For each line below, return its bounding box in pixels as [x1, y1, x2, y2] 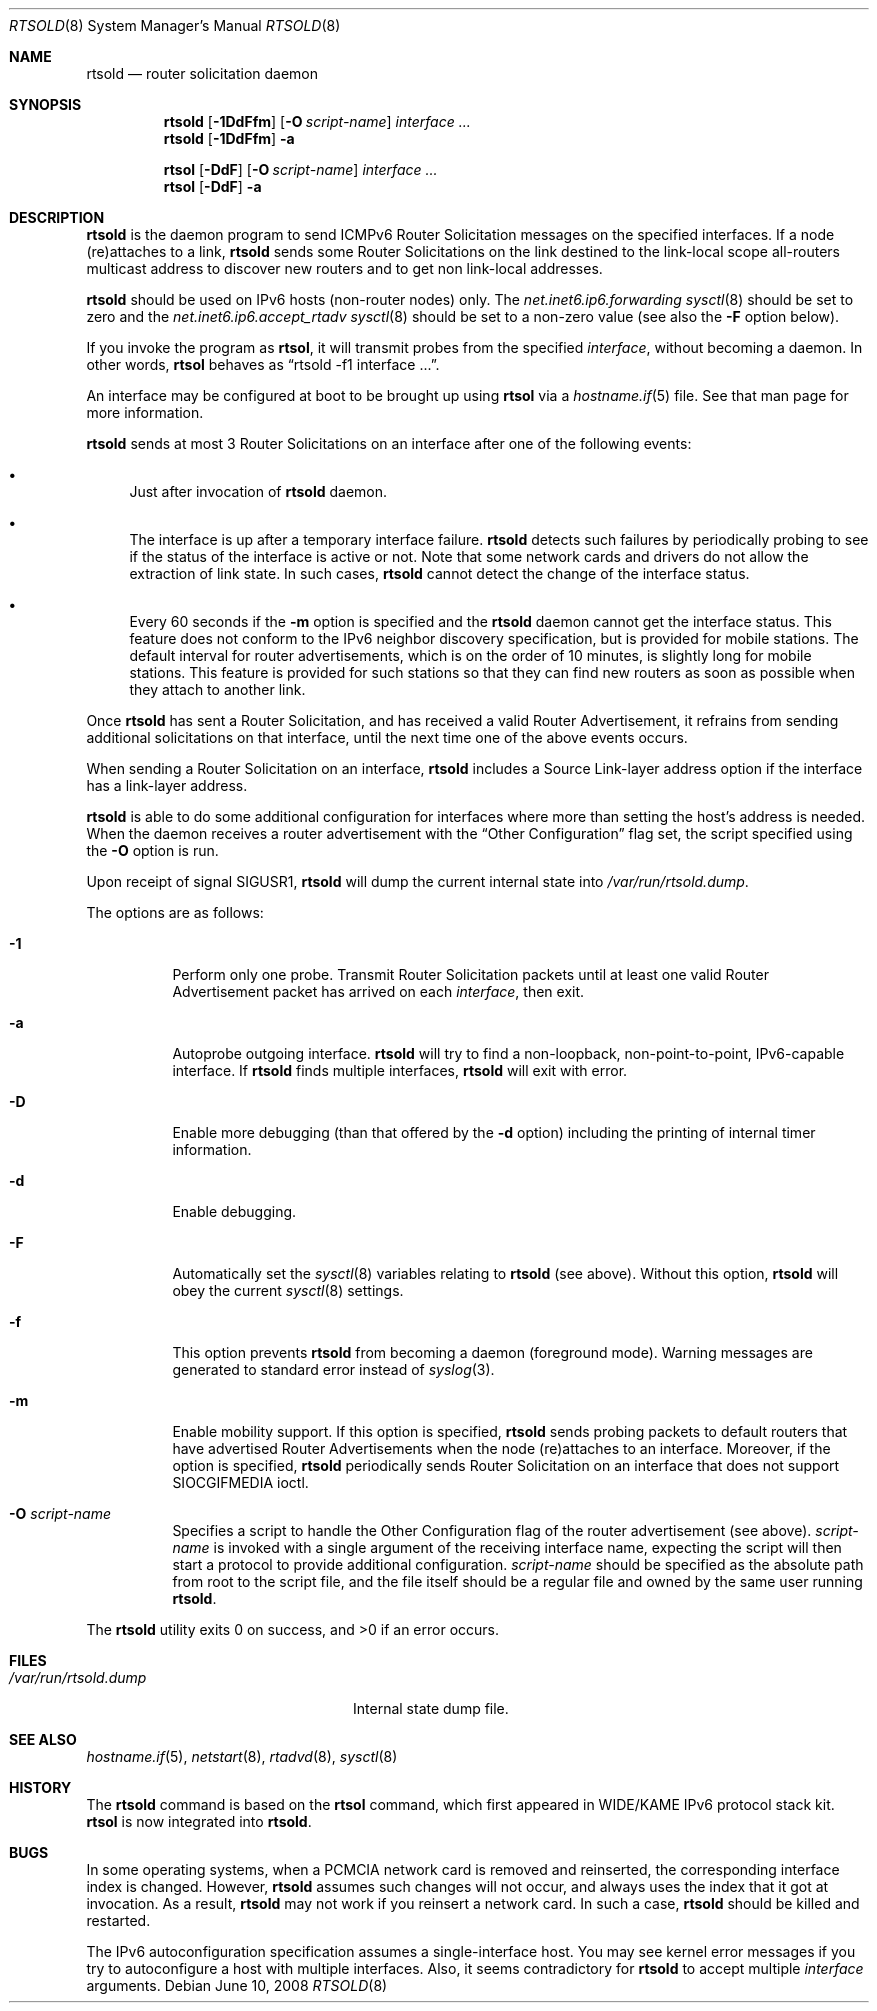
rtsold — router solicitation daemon [86, 65, 319, 82]
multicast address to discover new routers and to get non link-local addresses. [86, 260, 603, 277]
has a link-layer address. [86, 777, 248, 794]
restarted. [86, 1912, 151, 1929]
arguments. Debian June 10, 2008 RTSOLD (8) [86, 1977, 388, 1994]
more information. [86, 404, 204, 421]
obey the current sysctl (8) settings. [172, 1282, 404, 1299]
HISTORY [9, 1779, 72, 1796]
